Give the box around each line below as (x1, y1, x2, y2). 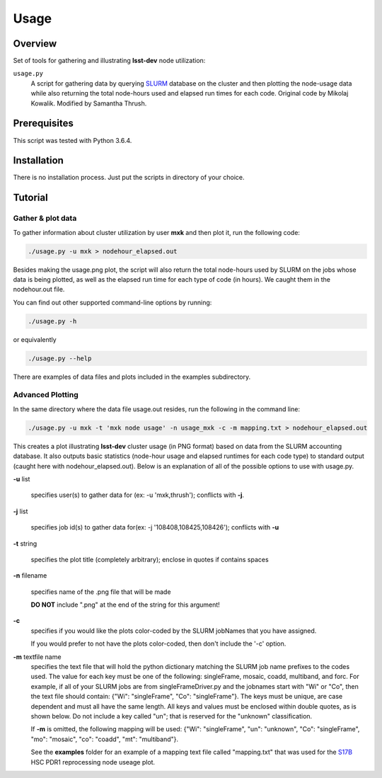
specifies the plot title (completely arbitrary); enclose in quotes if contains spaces (30, 555, 269, 564)
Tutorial (13, 192, 49, 204)
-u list (13, 474, 30, 483)
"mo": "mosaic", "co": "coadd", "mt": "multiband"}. (30, 735, 179, 743)
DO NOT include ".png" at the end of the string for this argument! (30, 600, 221, 609)
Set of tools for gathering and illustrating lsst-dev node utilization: (13, 57, 206, 65)
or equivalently (13, 335, 57, 343)
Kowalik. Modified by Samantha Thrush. (30, 99, 147, 108)
